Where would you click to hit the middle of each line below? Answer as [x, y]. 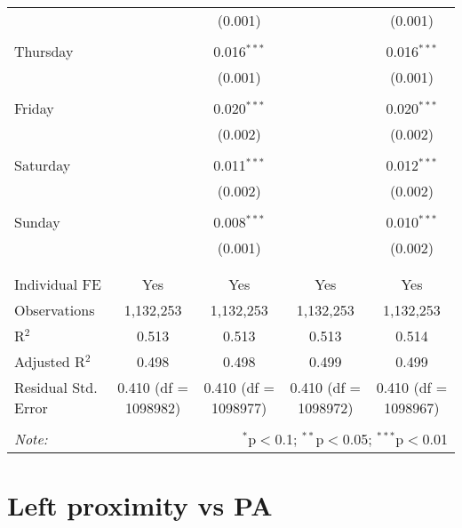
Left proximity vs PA [140, 505]
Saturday [43, 165]
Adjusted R [50, 361]
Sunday [37, 222]
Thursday [44, 51]
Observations [55, 310]
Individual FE [58, 284]
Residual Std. [56, 387]
